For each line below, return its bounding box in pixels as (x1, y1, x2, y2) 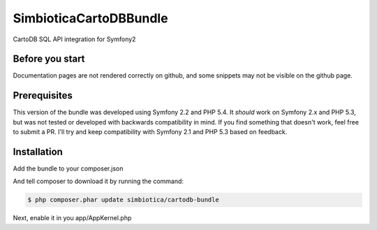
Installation (13, 145, 63, 157)
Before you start (13, 53, 85, 65)
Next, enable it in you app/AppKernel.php (13, 214, 132, 222)
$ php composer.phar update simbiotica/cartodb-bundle (27, 196, 219, 204)
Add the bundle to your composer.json (13, 164, 124, 173)
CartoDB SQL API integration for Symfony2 (13, 35, 136, 43)
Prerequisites (13, 89, 73, 101)
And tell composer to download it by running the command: (13, 177, 184, 185)
